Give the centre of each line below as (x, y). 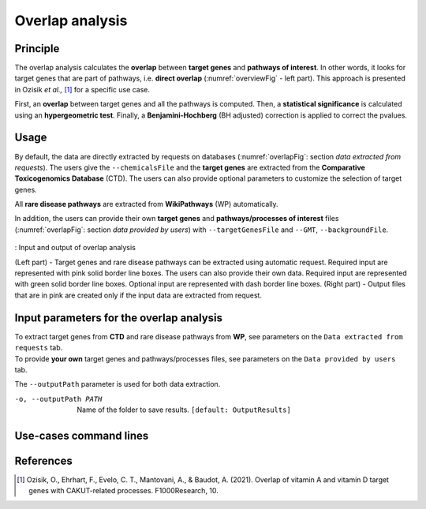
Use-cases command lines (82, 435)
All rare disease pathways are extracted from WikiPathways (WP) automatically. (147, 204)
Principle (37, 49)
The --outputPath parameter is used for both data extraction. (118, 384)
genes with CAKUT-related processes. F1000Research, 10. (123, 491)
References (43, 460)
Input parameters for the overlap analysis (119, 318)
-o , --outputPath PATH (58, 399)
